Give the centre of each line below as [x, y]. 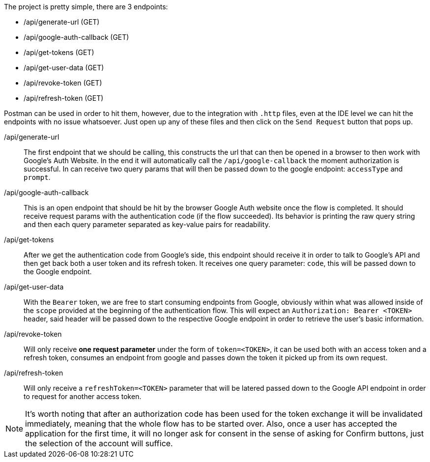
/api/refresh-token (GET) [64, 98]
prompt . [37, 177]
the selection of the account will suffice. [99, 443]
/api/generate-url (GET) [62, 22]
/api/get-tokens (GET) [59, 52]
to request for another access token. [83, 396]
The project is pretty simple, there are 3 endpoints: [86, 7]
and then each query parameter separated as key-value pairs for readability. [147, 224]
